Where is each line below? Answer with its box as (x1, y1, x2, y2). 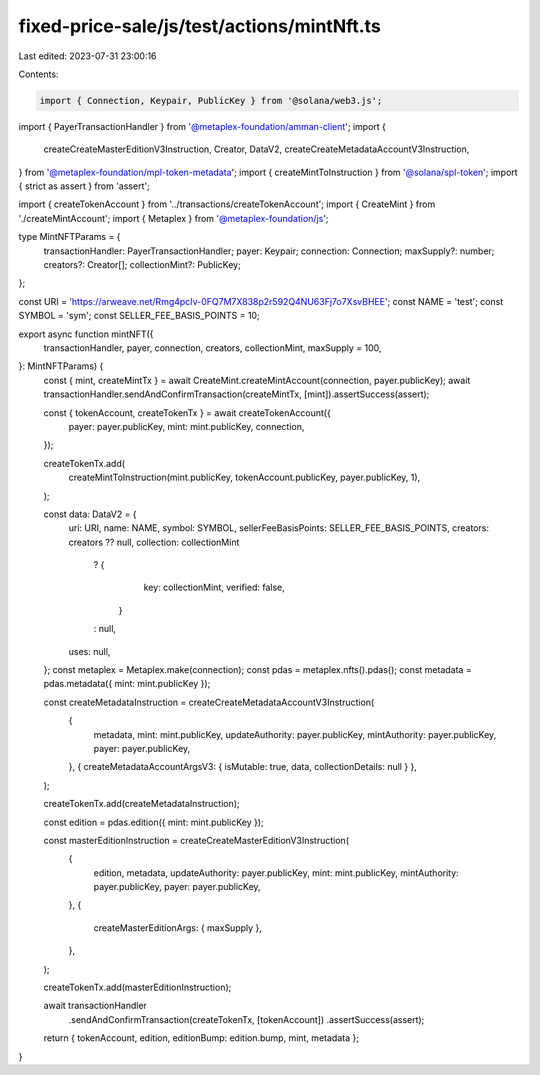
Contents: (18, 68, 59, 80)
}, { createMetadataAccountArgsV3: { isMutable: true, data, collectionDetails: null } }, (68, 761, 417, 773)
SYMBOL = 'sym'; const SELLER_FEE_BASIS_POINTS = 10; (18, 310, 260, 322)
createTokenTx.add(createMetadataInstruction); (43, 798, 240, 810)
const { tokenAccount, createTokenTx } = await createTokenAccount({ (43, 406, 332, 419)
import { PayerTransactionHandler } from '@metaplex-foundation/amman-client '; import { (18, 120, 387, 132)
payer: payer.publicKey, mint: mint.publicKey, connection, (68, 420, 305, 432)
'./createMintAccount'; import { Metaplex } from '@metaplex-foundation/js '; (18, 212, 329, 224)
